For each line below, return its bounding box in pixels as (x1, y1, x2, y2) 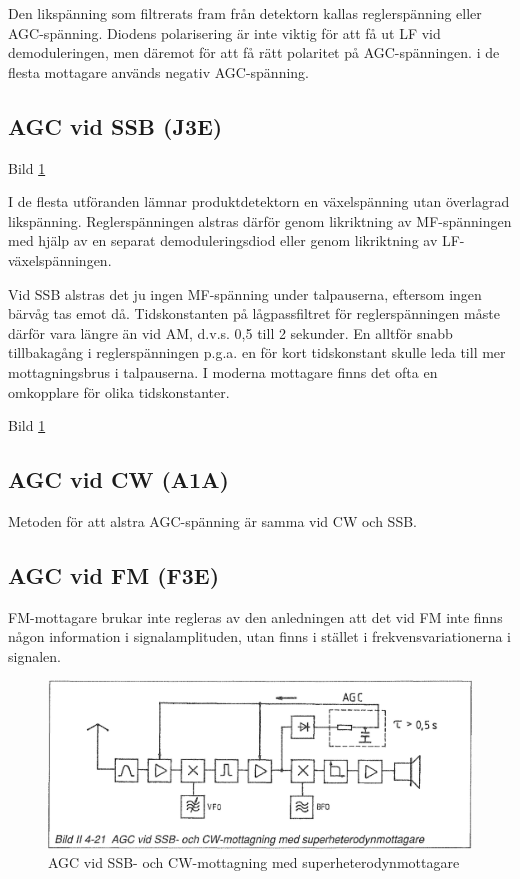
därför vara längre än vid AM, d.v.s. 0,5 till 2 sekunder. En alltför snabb (8, 322, 453, 343)
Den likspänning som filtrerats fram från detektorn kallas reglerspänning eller (8, 3, 482, 23)
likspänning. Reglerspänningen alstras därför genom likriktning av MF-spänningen (8, 210, 512, 231)
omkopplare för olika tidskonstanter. (8, 381, 230, 402)
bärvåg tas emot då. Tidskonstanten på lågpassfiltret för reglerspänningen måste (8, 303, 500, 324)
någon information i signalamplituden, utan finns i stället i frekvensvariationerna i (8, 626, 511, 647)
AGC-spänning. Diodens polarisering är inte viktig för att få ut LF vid (8, 22, 441, 43)
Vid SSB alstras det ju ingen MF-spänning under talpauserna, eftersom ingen (8, 283, 482, 304)
